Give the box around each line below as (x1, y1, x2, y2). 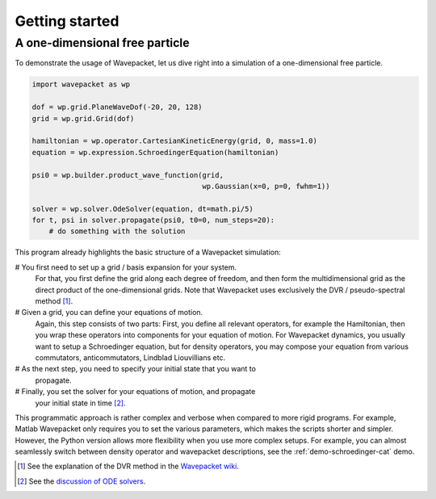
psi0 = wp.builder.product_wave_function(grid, (31, 170, 224, 179)
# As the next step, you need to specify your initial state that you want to (15, 364, 256, 374)
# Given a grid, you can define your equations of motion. (15, 308, 203, 317)
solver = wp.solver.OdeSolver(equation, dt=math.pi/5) (31, 204, 254, 213)
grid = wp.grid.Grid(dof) (31, 114, 135, 123)
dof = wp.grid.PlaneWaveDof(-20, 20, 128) (31, 103, 203, 112)
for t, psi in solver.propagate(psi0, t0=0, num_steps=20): (31, 216, 275, 225)
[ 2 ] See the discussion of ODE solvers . (17, 476, 146, 486)
